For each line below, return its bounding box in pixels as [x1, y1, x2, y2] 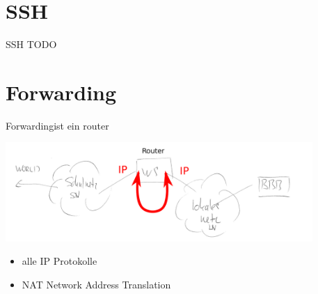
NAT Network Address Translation [22, 277, 171, 291]
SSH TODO [6, 37, 57, 52]
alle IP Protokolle [22, 254, 97, 268]
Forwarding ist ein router [6, 118, 109, 132]
